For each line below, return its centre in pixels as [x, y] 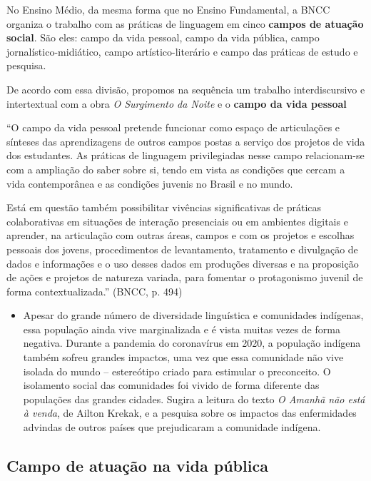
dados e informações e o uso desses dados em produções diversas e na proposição [183, 263]
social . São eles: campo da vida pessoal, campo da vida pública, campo [163, 37]
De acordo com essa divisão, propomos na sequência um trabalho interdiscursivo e [186, 89]
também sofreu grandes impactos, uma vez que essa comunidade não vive [183, 357]
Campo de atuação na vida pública [137, 466]
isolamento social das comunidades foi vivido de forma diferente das [171, 385]
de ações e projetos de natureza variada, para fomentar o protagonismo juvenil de [185, 277]
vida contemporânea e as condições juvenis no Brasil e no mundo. [150, 183]
